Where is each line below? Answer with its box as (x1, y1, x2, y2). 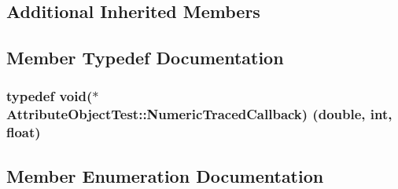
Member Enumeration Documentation (6, 163, 324, 187)
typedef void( (6, 86, 93, 106)
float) (6, 122, 41, 142)
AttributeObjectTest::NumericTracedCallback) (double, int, (6, 104, 392, 124)
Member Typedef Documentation (6, 45, 284, 70)
